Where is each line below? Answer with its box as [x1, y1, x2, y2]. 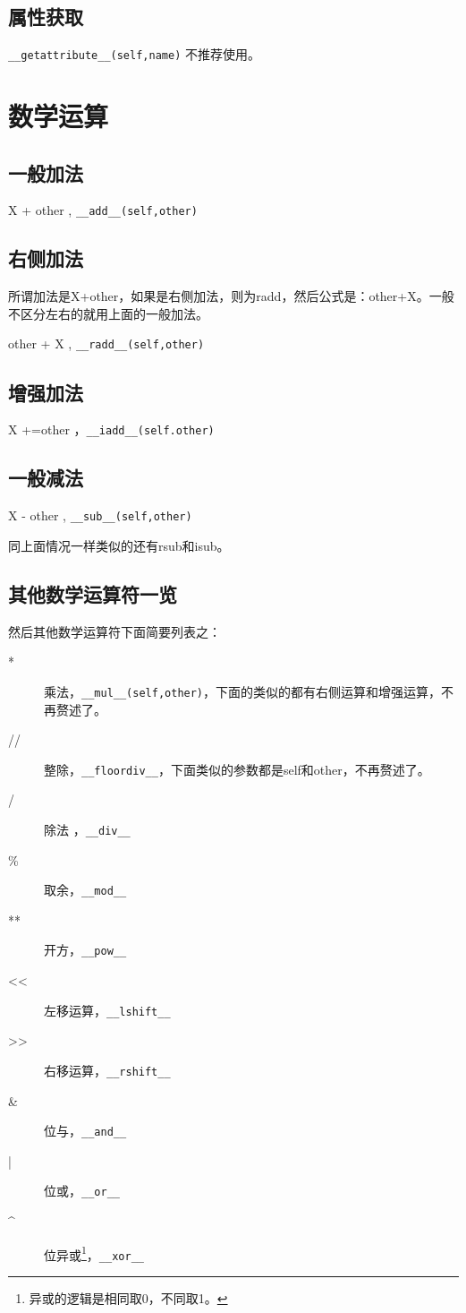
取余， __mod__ [44, 880, 127, 899]
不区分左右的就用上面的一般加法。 [8, 304, 208, 322]
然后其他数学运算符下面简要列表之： [8, 622, 221, 640]
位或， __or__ [44, 1181, 120, 1200]
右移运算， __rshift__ [44, 1060, 171, 1079]
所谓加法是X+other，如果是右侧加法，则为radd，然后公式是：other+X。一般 [8, 287, 454, 305]
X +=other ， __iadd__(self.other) [8, 420, 215, 439]
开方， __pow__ [44, 940, 127, 959]
